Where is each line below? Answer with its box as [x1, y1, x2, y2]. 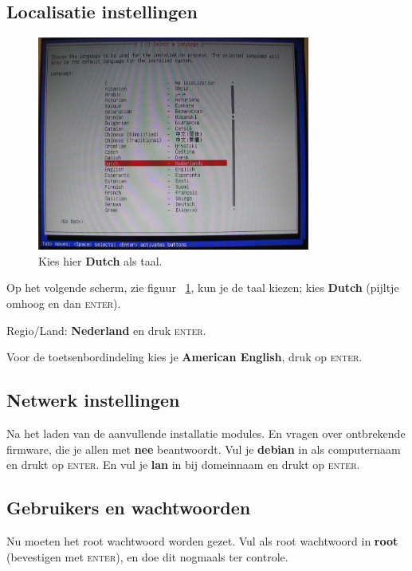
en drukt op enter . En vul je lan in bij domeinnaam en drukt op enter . [6, 456, 360, 473]
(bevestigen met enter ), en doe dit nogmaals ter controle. [6, 548, 288, 565]
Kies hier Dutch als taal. [38, 252, 163, 269]
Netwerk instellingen [6, 388, 180, 412]
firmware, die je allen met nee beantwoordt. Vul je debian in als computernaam [6, 440, 401, 457]
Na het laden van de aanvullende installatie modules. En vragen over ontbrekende [6, 425, 406, 442]
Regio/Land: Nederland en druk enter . [6, 321, 206, 338]
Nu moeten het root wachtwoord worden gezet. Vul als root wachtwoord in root [6, 533, 398, 549]
